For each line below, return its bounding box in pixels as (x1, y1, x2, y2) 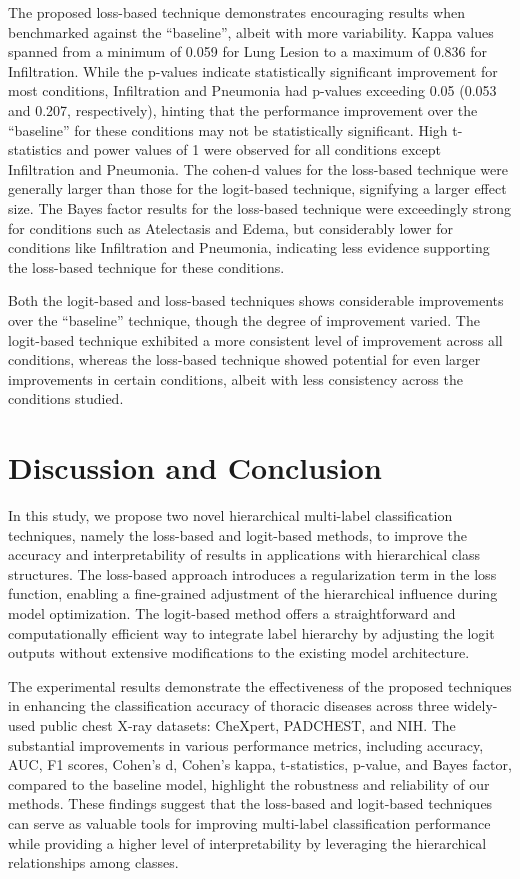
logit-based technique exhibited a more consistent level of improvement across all (8, 329, 503, 350)
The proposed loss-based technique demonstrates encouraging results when (8, 2, 465, 22)
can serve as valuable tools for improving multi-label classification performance (8, 812, 491, 833)
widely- (453, 695, 498, 716)
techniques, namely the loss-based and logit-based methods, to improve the (8, 524, 467, 545)
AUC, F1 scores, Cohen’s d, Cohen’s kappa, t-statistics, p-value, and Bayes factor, (8, 754, 512, 775)
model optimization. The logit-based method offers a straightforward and (8, 602, 456, 623)
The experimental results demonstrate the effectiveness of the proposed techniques (8, 675, 512, 696)
